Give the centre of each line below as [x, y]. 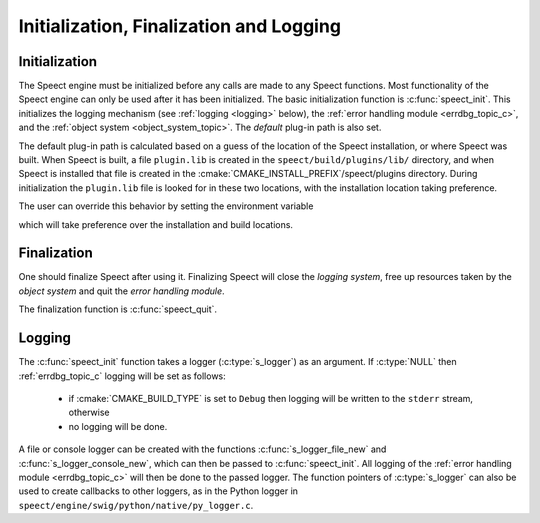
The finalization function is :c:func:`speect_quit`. [118, 309]
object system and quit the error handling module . [121, 291]
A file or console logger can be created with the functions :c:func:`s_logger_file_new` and [202, 449]
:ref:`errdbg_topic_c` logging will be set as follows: [122, 376]
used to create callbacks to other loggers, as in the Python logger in [158, 491]
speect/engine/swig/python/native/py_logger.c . [136, 505]
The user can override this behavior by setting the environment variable [166, 206]
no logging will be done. [118, 426]
